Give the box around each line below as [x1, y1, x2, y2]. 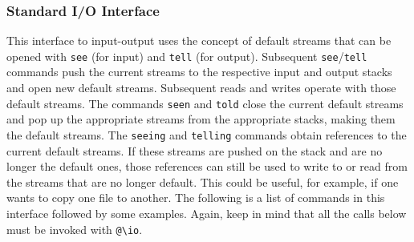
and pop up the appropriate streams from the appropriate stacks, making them [6, 111, 396, 127]
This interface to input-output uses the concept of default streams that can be [6, 32, 392, 49]
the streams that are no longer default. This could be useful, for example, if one [6, 173, 399, 190]
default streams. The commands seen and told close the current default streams [6, 95, 404, 111]
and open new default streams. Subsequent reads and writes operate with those [6, 79, 396, 96]
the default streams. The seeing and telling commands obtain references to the [6, 126, 407, 143]
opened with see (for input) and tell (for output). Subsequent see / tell [6, 47, 367, 64]
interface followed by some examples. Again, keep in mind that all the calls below [6, 204, 407, 221]
